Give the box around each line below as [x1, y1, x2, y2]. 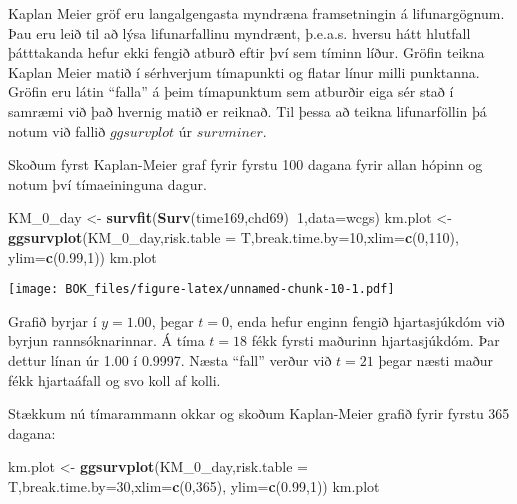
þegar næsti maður [378, 349, 493, 370]
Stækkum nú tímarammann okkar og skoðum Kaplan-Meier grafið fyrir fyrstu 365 [8, 403, 510, 424]
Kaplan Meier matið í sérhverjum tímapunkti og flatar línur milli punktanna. [8, 61, 480, 82]
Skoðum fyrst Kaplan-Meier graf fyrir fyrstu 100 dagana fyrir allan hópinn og [8, 154, 483, 175]
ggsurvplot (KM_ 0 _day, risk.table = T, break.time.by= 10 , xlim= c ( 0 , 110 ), [8, 226, 459, 247]
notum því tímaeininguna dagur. [8, 173, 207, 194]
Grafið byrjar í [8, 310, 97, 331]
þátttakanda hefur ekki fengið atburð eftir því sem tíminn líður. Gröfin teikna [8, 42, 485, 63]
